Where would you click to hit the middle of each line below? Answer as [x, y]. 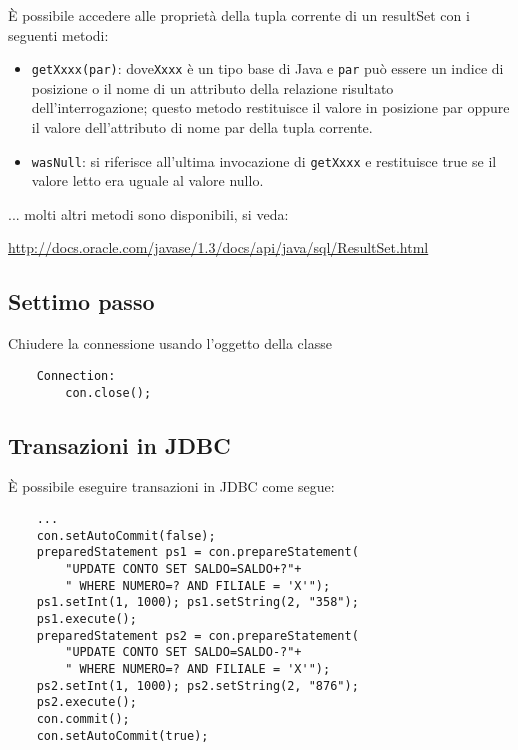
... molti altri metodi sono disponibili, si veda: [148, 213]
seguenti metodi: [58, 34]
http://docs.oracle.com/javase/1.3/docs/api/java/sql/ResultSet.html [218, 247]
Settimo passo [81, 301]
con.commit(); [83, 718]
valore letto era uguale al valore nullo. [147, 180]
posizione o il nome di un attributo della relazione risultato [212, 87]
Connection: [76, 375]
